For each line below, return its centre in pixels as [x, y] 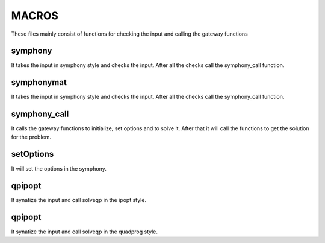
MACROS [35, 16]
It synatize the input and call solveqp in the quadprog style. [85, 232]
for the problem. [31, 137]
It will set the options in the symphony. [59, 168]
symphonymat [39, 82]
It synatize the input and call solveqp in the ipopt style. [79, 200]
